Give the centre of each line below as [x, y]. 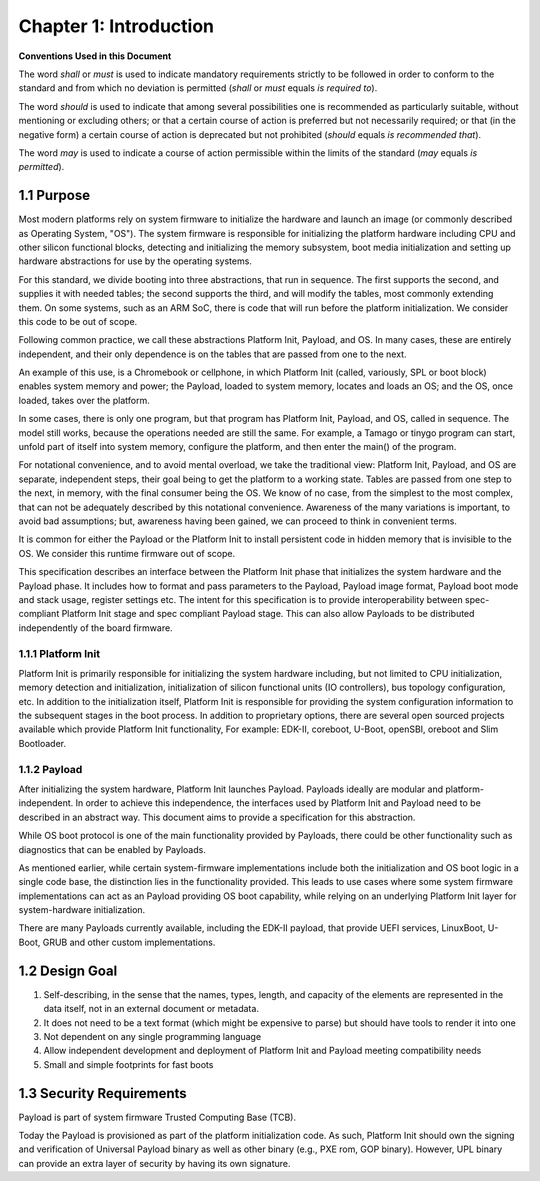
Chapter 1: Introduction [116, 26]
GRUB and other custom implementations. [129, 942]
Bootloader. [42, 743]
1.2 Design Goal [68, 970]
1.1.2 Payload [50, 769]
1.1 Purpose [54, 195]
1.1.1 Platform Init [59, 653]
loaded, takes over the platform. [84, 400]
